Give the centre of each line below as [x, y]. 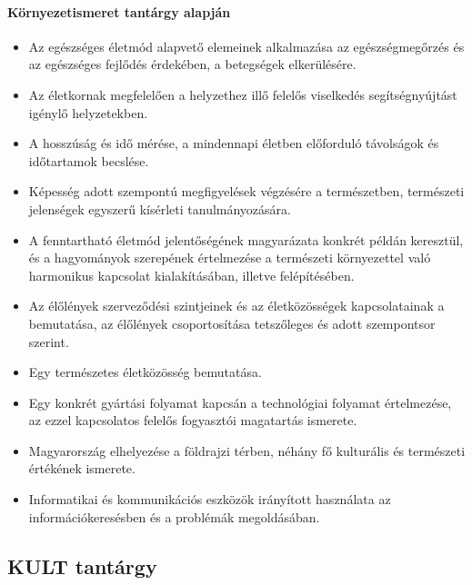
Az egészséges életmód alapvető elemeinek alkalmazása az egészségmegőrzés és [246, 46]
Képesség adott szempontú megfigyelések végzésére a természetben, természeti [246, 191]
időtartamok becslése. [89, 160]
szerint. [49, 341]
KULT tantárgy [82, 565]
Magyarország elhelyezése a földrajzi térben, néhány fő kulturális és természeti [247, 450]
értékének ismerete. [82, 468]
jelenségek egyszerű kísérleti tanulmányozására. [160, 208]
